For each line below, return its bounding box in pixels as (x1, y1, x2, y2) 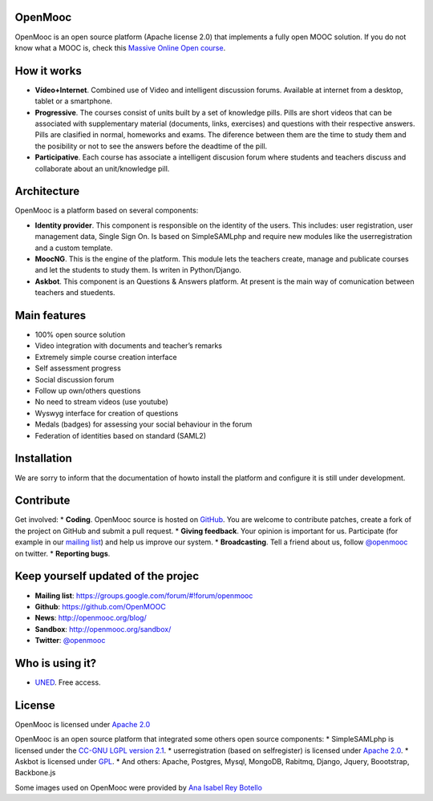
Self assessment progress (34, 363, 122, 373)
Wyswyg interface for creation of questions (34, 408, 179, 418)
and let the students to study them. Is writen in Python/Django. (34, 265, 242, 275)
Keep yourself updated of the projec (14, 569, 200, 583)
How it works (14, 64, 82, 78)
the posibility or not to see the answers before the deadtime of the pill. (34, 141, 268, 151)
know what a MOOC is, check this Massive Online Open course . (14, 42, 226, 52)
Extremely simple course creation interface (34, 352, 177, 362)
